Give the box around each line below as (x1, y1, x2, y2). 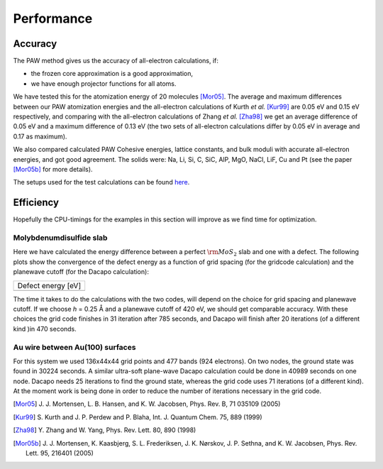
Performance (13, 11, 93, 26)
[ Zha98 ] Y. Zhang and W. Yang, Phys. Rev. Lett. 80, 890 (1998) (13, 426, 196, 434)
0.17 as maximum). (13, 132, 67, 140)
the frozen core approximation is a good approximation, (30, 70, 194, 78)
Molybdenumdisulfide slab (13, 233, 108, 243)
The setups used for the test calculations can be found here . (13, 178, 190, 187)
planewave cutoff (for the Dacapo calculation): (13, 267, 149, 276)
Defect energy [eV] (17, 280, 82, 290)
